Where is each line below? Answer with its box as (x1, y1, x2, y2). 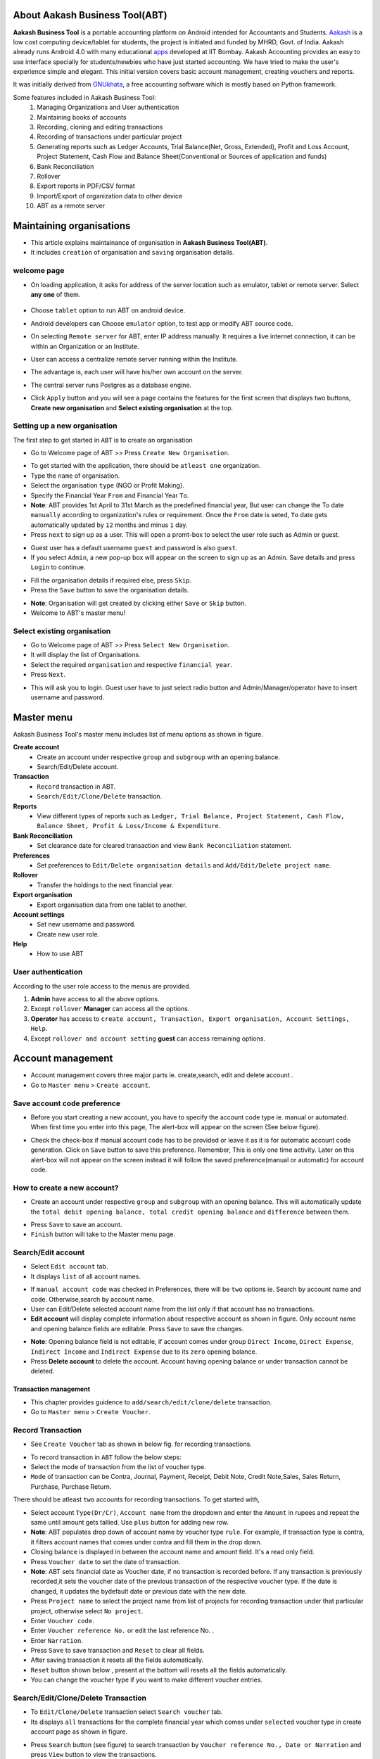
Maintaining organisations (13, 220, 131, 231)
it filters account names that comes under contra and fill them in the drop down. (30, 1537, 262, 1546)
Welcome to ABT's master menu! (30, 609, 126, 617)
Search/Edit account (13, 1247, 85, 1257)
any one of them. (30, 290, 81, 298)
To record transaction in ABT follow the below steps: (30, 1453, 182, 1461)
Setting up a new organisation (13, 421, 118, 431)
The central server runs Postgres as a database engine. (30, 381, 192, 389)
